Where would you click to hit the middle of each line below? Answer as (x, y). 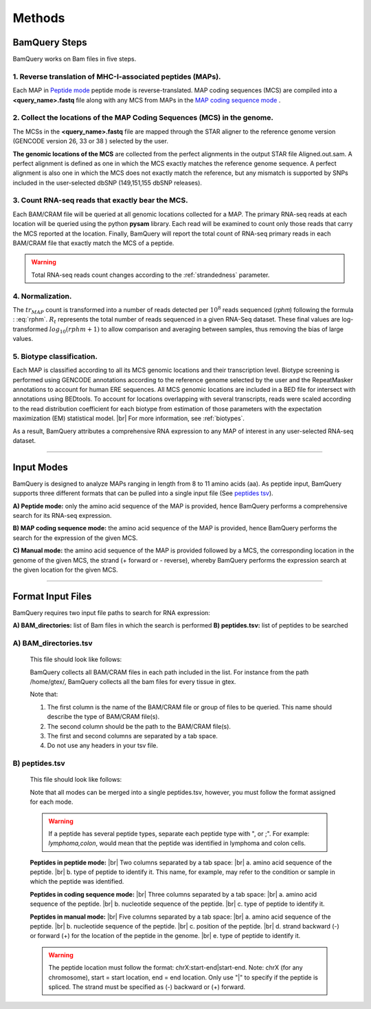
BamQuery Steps (50, 42)
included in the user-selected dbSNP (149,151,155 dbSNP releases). (108, 183)
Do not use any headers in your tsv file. (102, 746)
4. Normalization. (42, 296)
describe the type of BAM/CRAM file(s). (103, 717)
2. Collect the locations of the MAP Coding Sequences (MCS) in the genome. (143, 118)
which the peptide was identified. (77, 882)
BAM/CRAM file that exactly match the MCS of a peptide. (93, 243)
